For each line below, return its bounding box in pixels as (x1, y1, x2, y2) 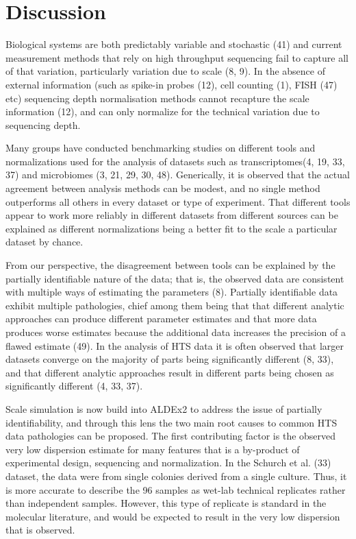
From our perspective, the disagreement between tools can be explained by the (5, 258, 335, 272)
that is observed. (5, 523, 75, 537)
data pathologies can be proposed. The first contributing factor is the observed (5, 429, 336, 443)
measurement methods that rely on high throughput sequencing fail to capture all (5, 50, 348, 64)
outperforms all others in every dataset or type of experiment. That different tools (5, 194, 351, 208)
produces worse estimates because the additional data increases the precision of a (5, 325, 346, 339)
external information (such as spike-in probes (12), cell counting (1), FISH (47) (5, 77, 338, 91)
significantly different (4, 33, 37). (5, 379, 143, 393)
